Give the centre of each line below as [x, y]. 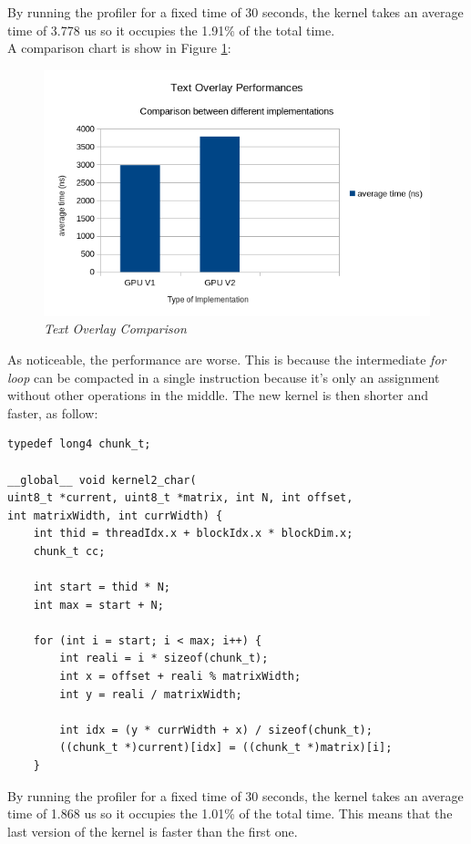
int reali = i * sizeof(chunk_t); [164, 659]
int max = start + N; [98, 605]
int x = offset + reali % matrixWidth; [180, 677]
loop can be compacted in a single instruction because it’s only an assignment [224, 377]
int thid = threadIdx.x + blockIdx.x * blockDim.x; [193, 534]
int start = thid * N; [102, 587]
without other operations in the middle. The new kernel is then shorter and [218, 395]
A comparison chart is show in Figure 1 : [119, 48]
